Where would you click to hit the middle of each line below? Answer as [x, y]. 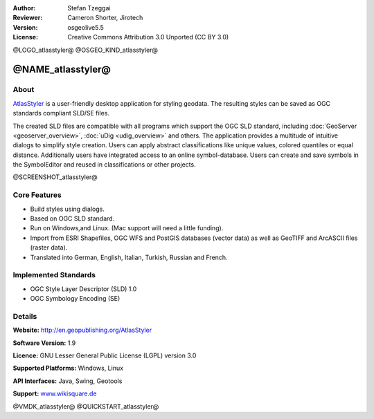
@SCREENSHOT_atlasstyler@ [55, 177]
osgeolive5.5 [86, 27]
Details [25, 316]
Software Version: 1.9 [44, 343]
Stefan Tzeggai [89, 8]
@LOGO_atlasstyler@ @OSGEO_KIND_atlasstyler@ [86, 50]
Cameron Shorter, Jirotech [105, 18]
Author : [24, 8]
